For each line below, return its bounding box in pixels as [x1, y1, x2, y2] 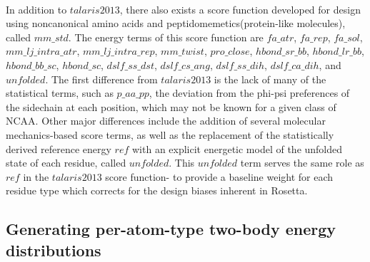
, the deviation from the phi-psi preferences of [149, 85, 350, 100]
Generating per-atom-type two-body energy [6, 218, 336, 240]
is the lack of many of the [214, 71, 326, 86]
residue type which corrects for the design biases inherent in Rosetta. [6, 183, 308, 198]
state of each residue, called [6, 155, 126, 170]
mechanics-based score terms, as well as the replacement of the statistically [6, 127, 334, 142]
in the [23, 169, 49, 184]
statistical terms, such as [6, 85, 114, 100]
